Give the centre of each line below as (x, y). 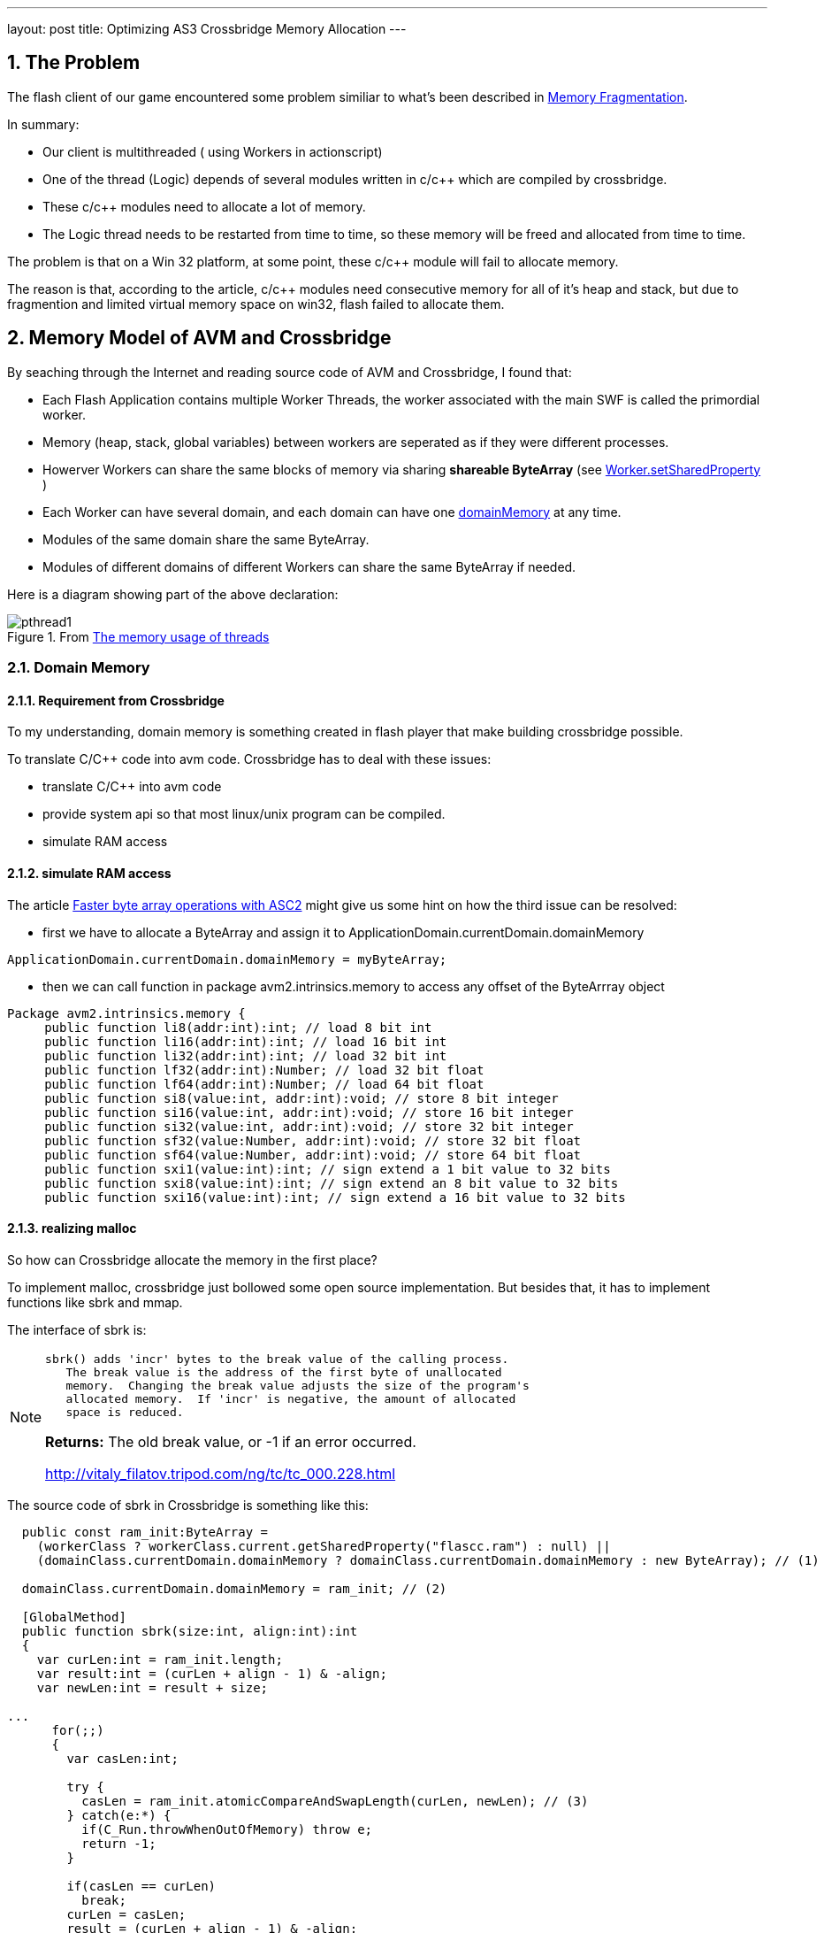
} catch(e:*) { (119, 1815)
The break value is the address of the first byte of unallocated (284, 1372)
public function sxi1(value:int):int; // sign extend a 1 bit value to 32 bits (328, 1169)
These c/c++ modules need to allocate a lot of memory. (204, 206)
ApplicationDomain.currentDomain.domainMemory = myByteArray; (227, 959)
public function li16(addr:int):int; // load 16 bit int (246, 1041)
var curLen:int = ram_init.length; (160, 1659)
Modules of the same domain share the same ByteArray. (206, 539)
